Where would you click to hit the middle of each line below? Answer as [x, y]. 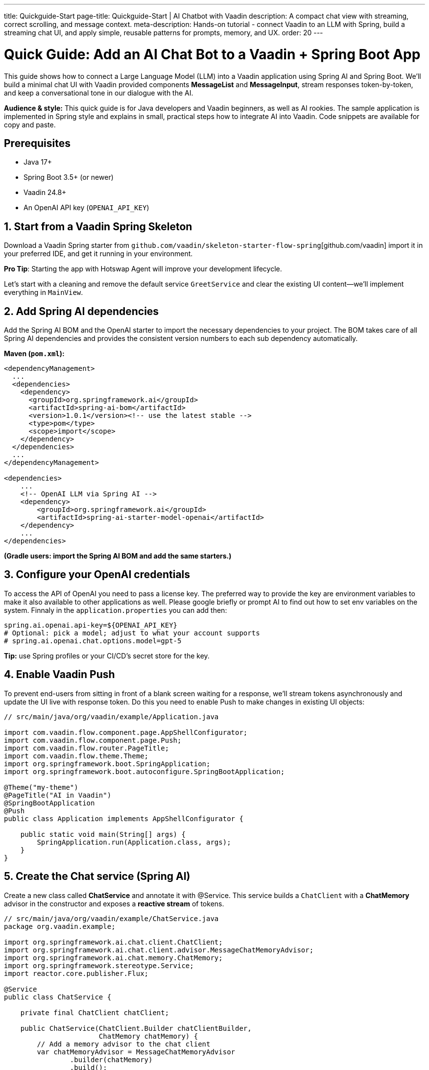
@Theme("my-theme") [41, 787]
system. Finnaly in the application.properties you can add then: [116, 610]
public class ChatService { [58, 997]
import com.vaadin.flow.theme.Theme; [76, 756]
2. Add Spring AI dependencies [82, 311]
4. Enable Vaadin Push [60, 675]
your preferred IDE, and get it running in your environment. [98, 254]
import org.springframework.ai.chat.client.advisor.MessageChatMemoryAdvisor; [159, 950]
